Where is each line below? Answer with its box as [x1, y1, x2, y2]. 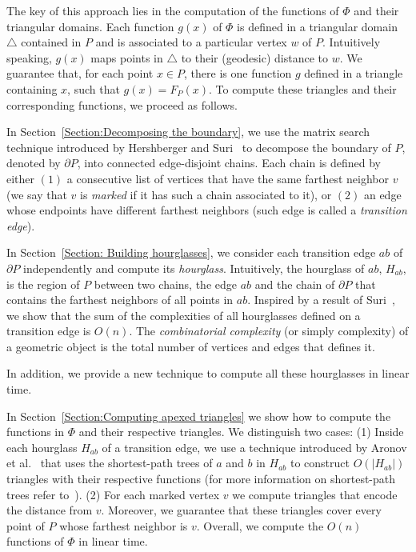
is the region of [6, 275, 80, 292]
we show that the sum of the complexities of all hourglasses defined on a [6, 306, 361, 323]
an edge [363, 186, 402, 202]
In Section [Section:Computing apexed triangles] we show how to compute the [6, 407, 391, 424]
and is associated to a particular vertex [95, 34, 287, 50]
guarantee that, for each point [6, 65, 154, 82]
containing [6, 80, 58, 97]
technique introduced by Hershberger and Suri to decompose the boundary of [6, 138, 391, 155]
